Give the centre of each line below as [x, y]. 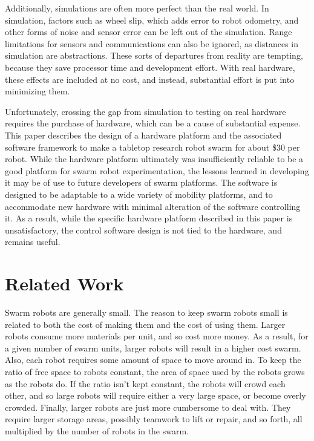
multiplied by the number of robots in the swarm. [97, 430]
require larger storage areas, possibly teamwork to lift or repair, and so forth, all [154, 419]
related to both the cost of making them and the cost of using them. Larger [145, 324]
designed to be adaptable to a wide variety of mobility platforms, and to [139, 194]
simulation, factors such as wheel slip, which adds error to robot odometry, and [152, 20]
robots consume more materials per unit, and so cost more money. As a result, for [157, 336]
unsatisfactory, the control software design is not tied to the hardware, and [143, 230]
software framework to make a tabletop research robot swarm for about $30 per [152, 147]
